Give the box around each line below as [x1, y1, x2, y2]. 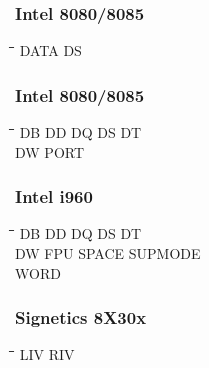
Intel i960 [15, 184, 93, 209]
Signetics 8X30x [15, 305, 147, 330]
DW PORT [15, 141, 85, 162]
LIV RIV [19, 344, 75, 365]
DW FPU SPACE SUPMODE [15, 243, 201, 264]
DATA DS [19, 40, 82, 61]
